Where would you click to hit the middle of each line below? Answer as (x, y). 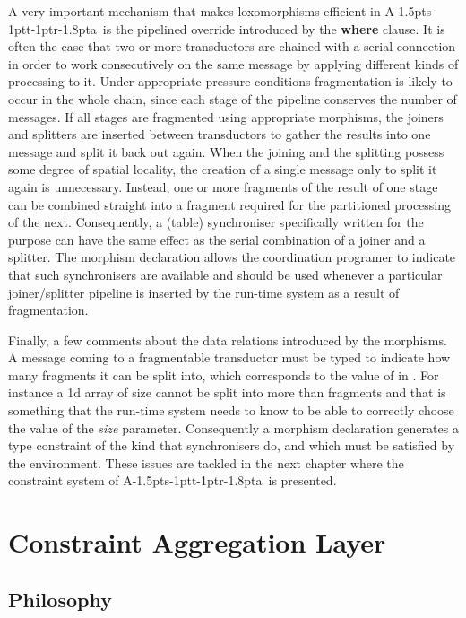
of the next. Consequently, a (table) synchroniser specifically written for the (216, 222)
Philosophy (60, 599)
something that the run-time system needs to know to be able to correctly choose (231, 410)
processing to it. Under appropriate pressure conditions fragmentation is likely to (230, 81)
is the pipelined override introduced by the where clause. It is (274, 28)
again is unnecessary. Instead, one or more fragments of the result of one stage (223, 186)
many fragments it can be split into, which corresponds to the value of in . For (224, 374)
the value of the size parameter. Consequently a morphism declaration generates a (233, 427)
